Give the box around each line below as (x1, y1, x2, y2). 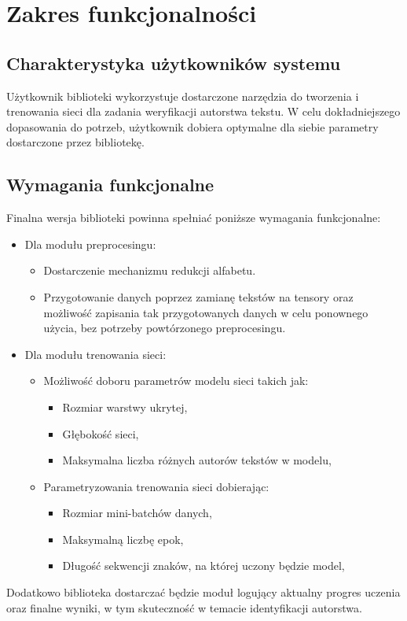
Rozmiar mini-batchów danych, (62, 505, 212, 521)
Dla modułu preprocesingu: (24, 235, 156, 252)
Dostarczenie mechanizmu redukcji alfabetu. (43, 262, 256, 279)
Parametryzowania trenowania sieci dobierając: (43, 478, 269, 494)
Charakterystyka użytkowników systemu (6, 50, 341, 75)
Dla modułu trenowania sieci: (24, 346, 167, 362)
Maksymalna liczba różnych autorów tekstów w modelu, (62, 452, 332, 468)
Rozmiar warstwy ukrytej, (62, 398, 188, 415)
